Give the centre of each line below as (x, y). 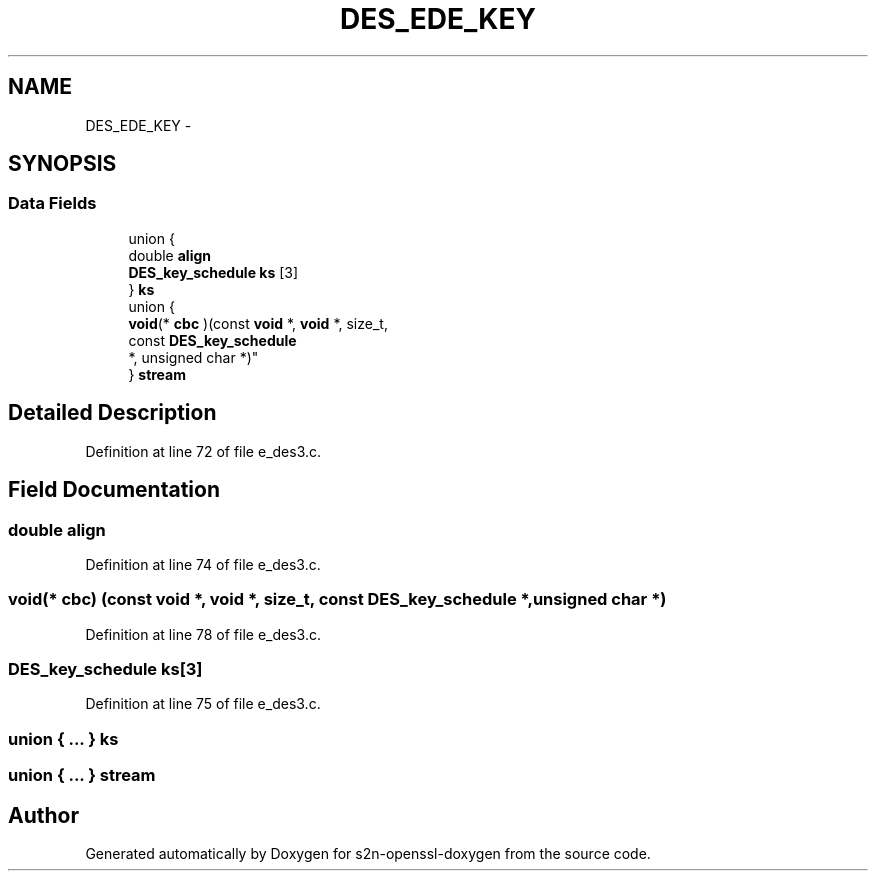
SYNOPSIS (62, 164)
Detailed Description (112, 413)
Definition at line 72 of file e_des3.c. (203, 451)
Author (43, 815)
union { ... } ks (63, 738)
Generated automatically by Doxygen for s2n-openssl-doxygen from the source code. (368, 853)
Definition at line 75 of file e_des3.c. (203, 704)
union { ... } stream (82, 775)
